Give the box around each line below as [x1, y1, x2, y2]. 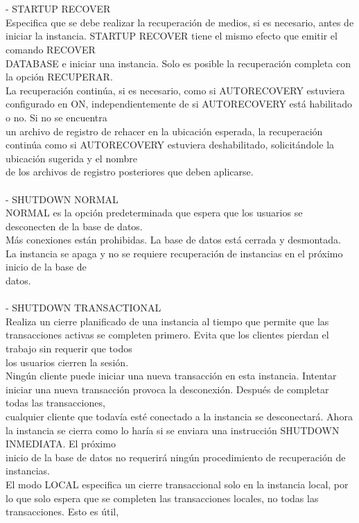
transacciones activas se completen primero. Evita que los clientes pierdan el [6, 327, 329, 342]
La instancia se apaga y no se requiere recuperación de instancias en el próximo [6, 246, 343, 260]
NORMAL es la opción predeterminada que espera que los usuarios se [6, 205, 303, 220]
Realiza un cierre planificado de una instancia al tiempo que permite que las [6, 314, 329, 328]
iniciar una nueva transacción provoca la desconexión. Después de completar [6, 381, 329, 396]
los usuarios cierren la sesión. [6, 354, 129, 369]
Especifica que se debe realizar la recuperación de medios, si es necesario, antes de [6, 15, 354, 29]
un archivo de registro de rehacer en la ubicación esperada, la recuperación [6, 123, 323, 138]
